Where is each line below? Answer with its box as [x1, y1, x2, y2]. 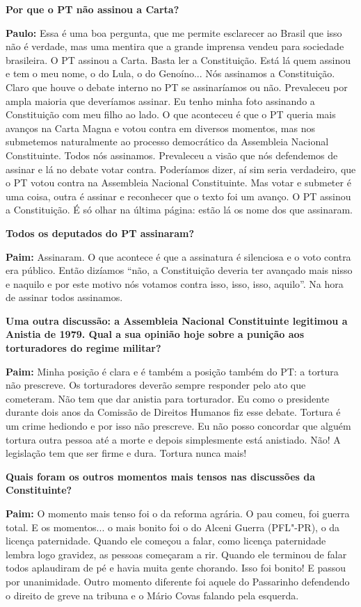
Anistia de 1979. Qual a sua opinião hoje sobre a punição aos [6, 327, 304, 341]
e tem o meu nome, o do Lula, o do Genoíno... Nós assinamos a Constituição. [6, 66, 335, 81]
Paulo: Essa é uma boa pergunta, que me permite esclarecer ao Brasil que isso [6, 25, 342, 40]
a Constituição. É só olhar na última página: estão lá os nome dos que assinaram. [6, 202, 353, 217]
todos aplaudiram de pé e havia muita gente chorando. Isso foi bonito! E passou [6, 560, 346, 575]
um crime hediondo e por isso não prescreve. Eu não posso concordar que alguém [6, 419, 351, 433]
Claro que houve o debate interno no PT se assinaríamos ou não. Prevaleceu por [6, 79, 348, 94]
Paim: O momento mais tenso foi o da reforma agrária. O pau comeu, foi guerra [6, 506, 350, 520]
